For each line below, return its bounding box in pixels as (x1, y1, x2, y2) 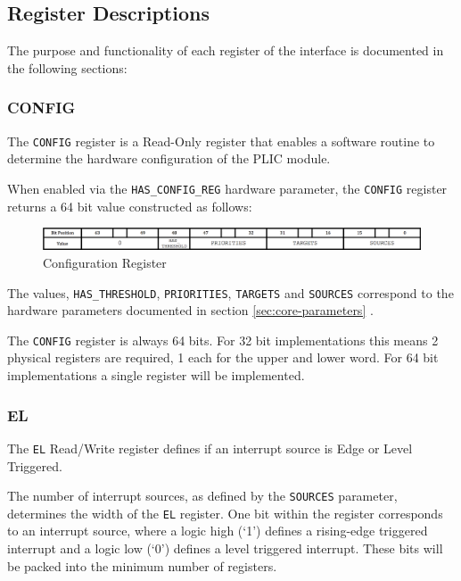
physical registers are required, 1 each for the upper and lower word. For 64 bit (7, 348, 439, 367)
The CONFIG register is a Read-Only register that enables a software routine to (7, 131, 435, 150)
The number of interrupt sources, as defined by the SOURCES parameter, (7, 486, 398, 505)
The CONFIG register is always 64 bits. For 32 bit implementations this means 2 (7, 330, 439, 349)
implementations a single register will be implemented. (7, 366, 305, 385)
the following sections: (7, 58, 128, 77)
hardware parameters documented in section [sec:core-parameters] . (7, 301, 374, 320)
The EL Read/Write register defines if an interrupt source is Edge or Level (7, 438, 413, 457)
